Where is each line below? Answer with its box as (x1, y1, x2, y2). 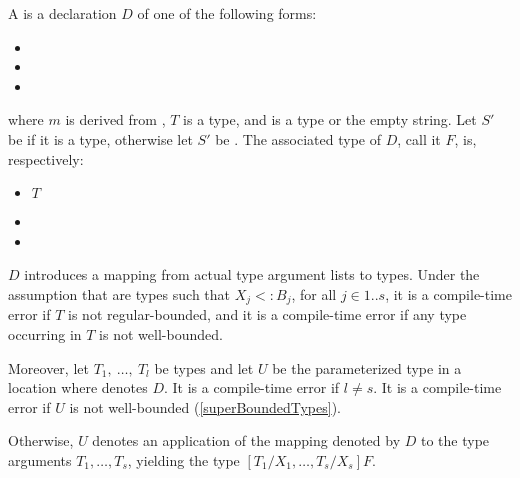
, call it (397, 128, 441, 149)
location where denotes (8, 377, 148, 398)
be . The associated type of (215, 128, 381, 149)
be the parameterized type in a (272, 357, 462, 378)
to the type (420, 430, 490, 451)
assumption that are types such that (8, 283, 231, 304)
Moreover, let (8, 357, 89, 378)
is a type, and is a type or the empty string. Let (183, 109, 477, 130)
